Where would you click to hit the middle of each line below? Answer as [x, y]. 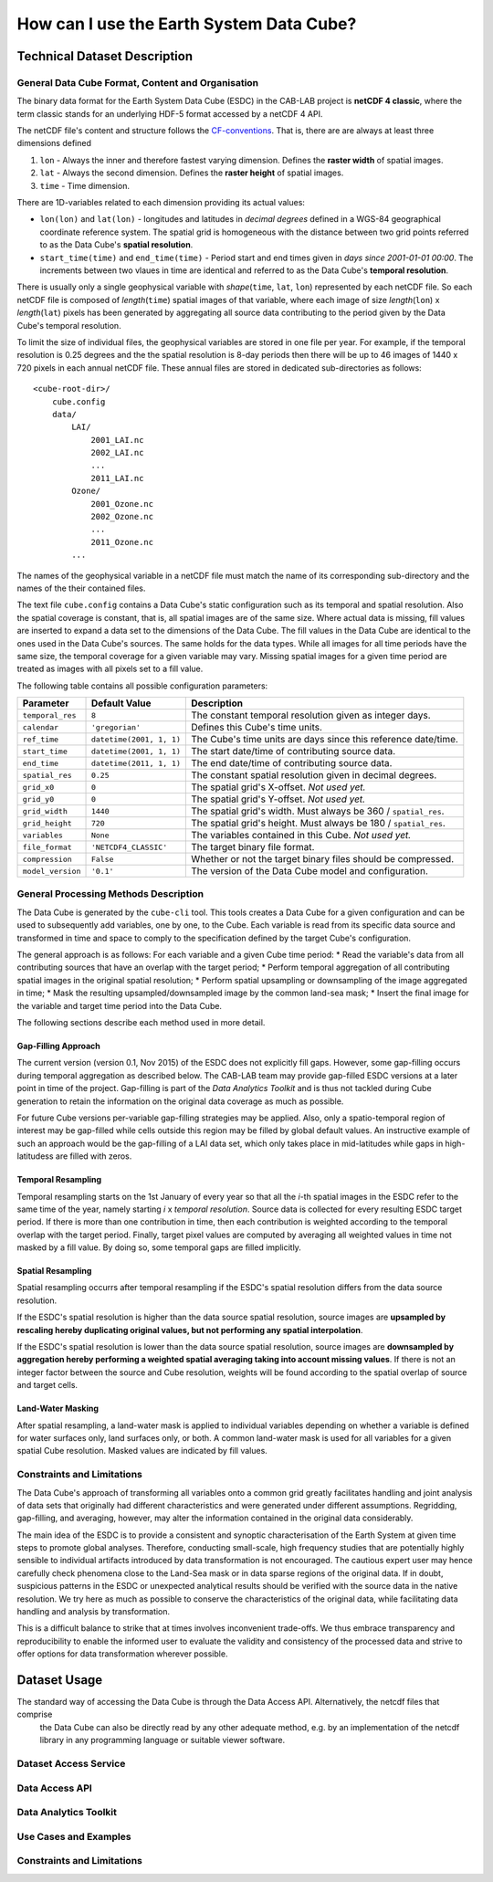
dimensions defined [54, 143]
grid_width [45, 811]
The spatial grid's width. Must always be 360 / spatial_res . [317, 811]
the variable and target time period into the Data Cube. [120, 1005]
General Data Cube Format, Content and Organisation [138, 82]
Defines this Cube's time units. [257, 728]
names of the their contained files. [81, 588]
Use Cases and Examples [74, 1836]
